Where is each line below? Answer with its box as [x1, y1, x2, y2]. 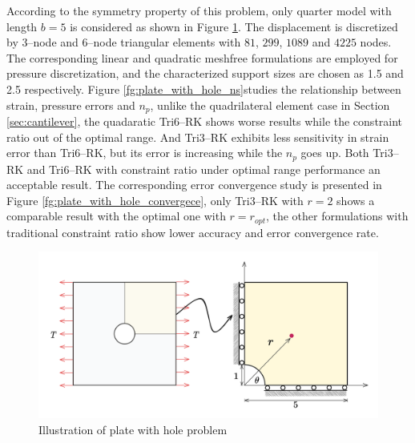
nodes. [360, 34, 392, 50]
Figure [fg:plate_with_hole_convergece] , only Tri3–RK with [6, 191, 304, 208]
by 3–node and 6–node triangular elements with [6, 34, 241, 50]
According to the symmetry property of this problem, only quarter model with [6, 2, 392, 18]
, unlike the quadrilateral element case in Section [150, 96, 390, 113]
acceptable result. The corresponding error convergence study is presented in [6, 176, 382, 193]
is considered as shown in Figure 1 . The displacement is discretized [70, 18, 398, 34]
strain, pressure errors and [6, 96, 135, 113]
